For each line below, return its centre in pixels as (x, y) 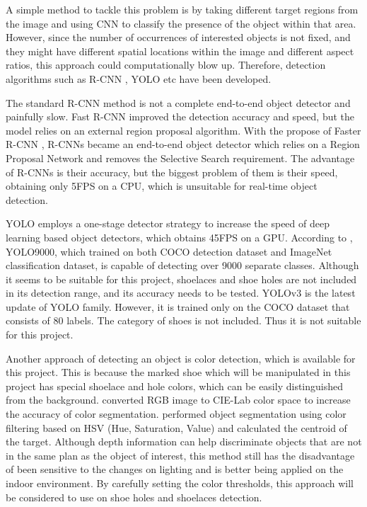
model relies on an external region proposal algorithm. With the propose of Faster (183, 130)
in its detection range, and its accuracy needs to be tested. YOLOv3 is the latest (181, 293)
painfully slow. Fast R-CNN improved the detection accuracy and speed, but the (180, 116)
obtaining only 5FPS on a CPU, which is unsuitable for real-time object (162, 186)
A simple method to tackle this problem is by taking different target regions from (182, 9)
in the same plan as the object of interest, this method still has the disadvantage (180, 455)
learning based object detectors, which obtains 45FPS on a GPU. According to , (179, 237)
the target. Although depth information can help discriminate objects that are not (184, 442)
